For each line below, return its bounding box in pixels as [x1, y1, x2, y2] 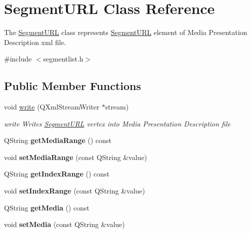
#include [4, 53, 32, 64]
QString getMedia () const [4, 202, 89, 212]
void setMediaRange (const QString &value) [4, 151, 147, 162]
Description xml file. [4, 36, 66, 47]
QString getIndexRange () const [4, 168, 109, 179]
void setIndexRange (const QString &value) [4, 185, 145, 196]
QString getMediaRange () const [4, 135, 112, 145]
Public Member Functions [4, 78, 141, 93]
